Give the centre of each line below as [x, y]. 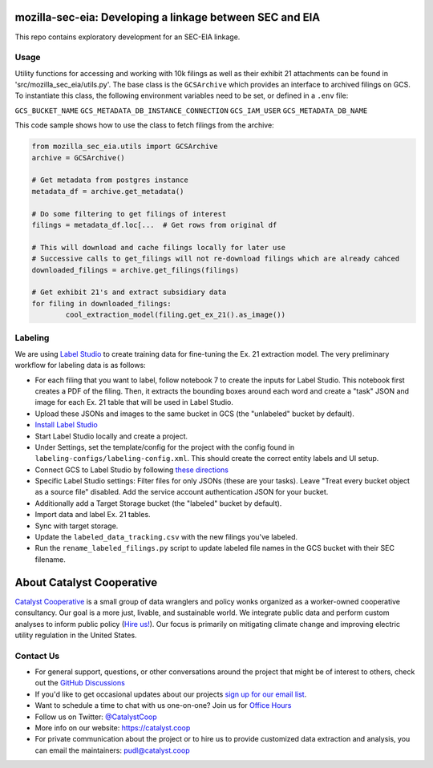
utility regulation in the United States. [76, 635]
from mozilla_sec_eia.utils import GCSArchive [125, 147]
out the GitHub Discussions [80, 683]
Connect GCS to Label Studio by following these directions [132, 470]
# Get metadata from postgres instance [110, 180]
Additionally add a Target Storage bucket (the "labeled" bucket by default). [158, 503]
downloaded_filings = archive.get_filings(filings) [136, 270]
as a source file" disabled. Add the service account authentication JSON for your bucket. [182, 492]
